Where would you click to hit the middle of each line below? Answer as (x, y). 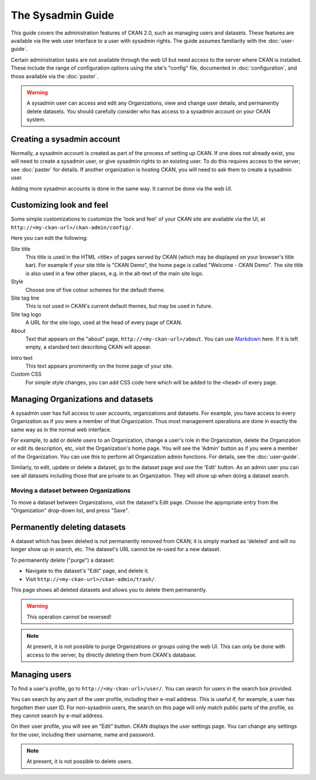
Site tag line (25, 298)
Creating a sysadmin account (66, 139)
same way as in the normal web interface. (61, 429)
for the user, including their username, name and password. (83, 734)
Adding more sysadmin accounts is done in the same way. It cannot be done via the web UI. (121, 188)
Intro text (22, 358)
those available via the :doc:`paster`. (55, 76)
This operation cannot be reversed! (69, 617)
